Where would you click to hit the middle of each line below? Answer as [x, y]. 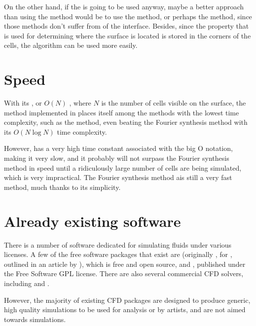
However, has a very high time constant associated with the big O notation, [118, 148]
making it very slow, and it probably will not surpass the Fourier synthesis [117, 158]
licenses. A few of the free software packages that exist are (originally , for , [118, 254]
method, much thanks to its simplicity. [62, 187]
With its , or [23, 103]
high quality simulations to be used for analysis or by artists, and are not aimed [125, 309]
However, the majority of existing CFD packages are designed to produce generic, [127, 300]
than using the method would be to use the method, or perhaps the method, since [128, 16]
